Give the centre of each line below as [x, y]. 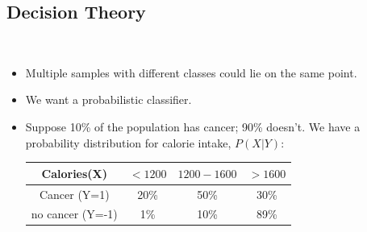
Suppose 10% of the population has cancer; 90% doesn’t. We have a [193, 126]
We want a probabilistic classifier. [108, 99]
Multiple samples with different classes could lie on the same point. [191, 72]
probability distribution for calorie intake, [128, 142]
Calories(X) [75, 173]
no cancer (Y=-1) [74, 214]
